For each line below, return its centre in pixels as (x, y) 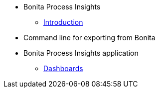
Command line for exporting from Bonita (89, 38)
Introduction (63, 22)
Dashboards (63, 68)
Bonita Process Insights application (81, 53)
